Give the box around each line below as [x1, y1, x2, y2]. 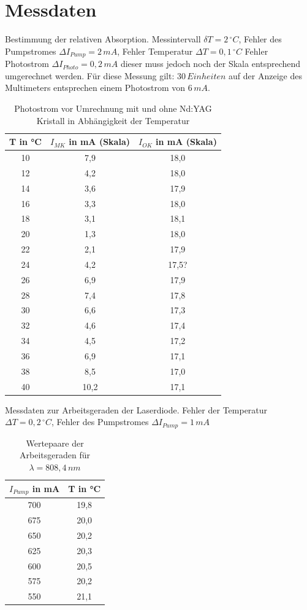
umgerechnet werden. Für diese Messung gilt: [5, 69, 175, 82]
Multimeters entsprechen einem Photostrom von [5, 81, 186, 94]
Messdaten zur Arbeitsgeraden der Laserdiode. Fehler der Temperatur [5, 403, 268, 416]
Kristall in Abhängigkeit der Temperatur [36, 114, 190, 127]
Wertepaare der [26, 436, 84, 449]
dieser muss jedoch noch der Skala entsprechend [120, 57, 301, 70]
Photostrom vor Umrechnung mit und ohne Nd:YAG [14, 101, 212, 114]
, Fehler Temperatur [117, 44, 193, 57]
